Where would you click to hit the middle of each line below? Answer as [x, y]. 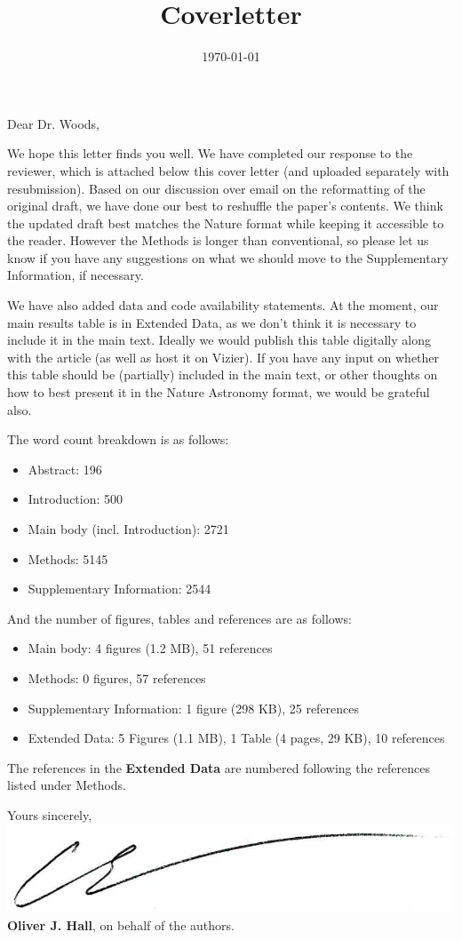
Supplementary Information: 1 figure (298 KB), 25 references [194, 708]
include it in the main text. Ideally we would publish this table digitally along [219, 340]
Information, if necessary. [76, 275]
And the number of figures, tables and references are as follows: [179, 618]
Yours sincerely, [50, 814]
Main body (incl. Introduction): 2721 [128, 529]
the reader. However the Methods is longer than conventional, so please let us [218, 240]
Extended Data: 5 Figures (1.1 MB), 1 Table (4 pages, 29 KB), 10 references [236, 738]
